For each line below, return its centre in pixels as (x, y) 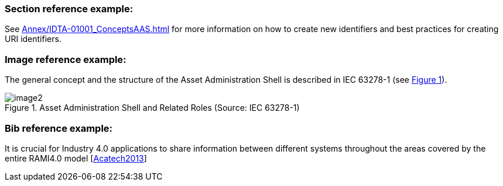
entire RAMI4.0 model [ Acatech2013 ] (76, 158)
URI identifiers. (33, 39)
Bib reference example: (59, 128)
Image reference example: (66, 59)
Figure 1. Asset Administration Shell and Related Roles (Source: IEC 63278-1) (152, 108)
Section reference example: (69, 9)
